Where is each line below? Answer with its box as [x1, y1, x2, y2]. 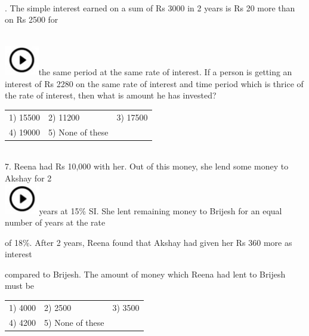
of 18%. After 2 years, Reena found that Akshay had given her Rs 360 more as [5, 236, 292, 248]
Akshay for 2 [5, 171, 52, 184]
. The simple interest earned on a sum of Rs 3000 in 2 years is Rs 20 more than [5, 1, 295, 14]
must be [5, 279, 35, 292]
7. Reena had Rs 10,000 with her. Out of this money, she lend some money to [5, 160, 289, 172]
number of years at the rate [5, 216, 106, 229]
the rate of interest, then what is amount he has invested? [5, 89, 217, 101]
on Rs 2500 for [5, 13, 58, 26]
